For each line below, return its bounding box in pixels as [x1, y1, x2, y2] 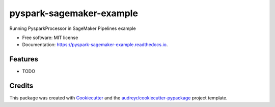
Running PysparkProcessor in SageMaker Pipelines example [9, 25, 136, 31]
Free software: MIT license [22, 34, 78, 41]
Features [9, 55, 38, 63]
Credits [9, 82, 34, 90]
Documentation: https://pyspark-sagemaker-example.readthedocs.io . [22, 42, 168, 48]
